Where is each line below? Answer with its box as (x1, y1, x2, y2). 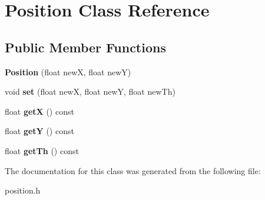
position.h (5, 184, 41, 196)
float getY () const (5, 125, 74, 137)
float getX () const (5, 105, 74, 117)
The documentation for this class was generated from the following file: (5, 164, 261, 176)
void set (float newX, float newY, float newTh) (5, 85, 175, 98)
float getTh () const (5, 144, 79, 156)
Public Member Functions (5, 38, 166, 56)
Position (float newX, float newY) (5, 65, 131, 78)
